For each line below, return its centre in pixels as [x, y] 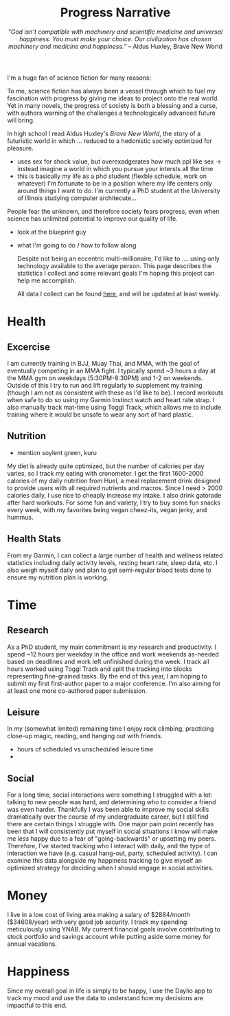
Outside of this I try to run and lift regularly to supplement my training [105, 385]
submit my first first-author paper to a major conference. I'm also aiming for [114, 683]
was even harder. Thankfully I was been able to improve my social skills [108, 810]
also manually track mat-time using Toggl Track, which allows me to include [114, 407]
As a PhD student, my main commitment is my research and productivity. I [112, 647]
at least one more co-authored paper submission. [77, 691]
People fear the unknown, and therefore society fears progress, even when [113, 211]
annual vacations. [32, 944]
